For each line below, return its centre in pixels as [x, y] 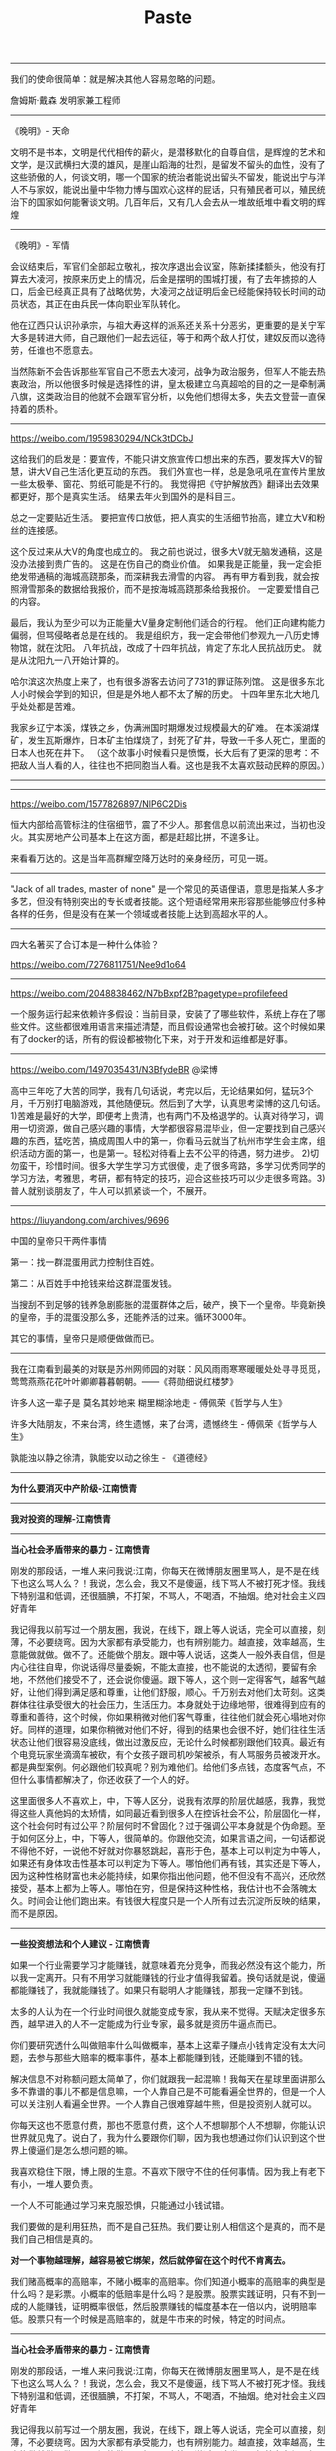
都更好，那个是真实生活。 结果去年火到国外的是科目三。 [125, 497]
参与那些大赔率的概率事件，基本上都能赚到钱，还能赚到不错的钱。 [172, 2058]
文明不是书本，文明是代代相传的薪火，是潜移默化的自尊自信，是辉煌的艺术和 [168, 152]
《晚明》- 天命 [40, 131]
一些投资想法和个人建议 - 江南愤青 [80, 1944]
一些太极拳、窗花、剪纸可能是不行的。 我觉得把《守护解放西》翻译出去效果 [165, 484]
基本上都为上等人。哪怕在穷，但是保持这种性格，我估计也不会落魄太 [176, 1888]
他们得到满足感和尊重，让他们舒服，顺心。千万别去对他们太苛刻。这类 [181, 1692]
